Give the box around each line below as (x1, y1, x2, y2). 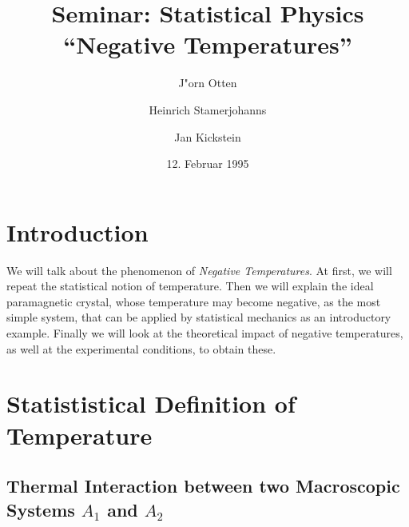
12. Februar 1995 (166, 155, 249, 172)
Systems (6, 497, 75, 521)
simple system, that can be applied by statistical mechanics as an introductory (6, 309, 391, 325)
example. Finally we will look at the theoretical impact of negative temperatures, (6, 325, 403, 341)
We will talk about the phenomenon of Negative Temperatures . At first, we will (6, 262, 392, 278)
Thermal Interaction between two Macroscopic (6, 473, 400, 498)
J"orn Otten (178, 74, 237, 91)
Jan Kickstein (174, 128, 241, 145)
